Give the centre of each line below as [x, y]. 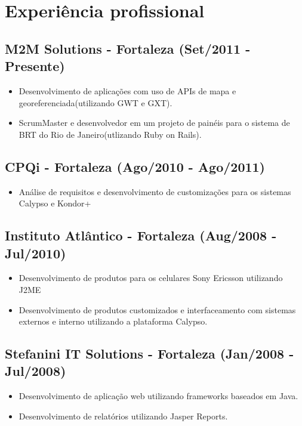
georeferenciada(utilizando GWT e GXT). [95, 102]
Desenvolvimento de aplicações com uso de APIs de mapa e [127, 90]
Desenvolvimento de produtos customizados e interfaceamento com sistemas [157, 309]
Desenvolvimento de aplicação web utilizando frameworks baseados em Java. [158, 396]
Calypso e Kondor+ [55, 203]
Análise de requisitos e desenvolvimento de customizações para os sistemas [155, 191]
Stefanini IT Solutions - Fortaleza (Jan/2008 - [150, 354]
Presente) [35, 66]
